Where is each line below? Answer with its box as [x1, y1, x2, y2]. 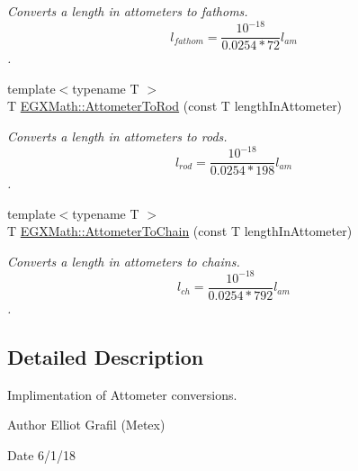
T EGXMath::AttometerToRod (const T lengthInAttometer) [7, 96, 343, 115]
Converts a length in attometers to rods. [7, 126, 228, 145]
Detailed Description [7, 343, 204, 371]
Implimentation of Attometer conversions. [7, 385, 237, 403]
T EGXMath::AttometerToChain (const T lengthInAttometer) [7, 222, 353, 240]
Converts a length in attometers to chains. [7, 251, 240, 270]
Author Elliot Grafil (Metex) [7, 415, 166, 434]
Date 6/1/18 [7, 446, 76, 465]
